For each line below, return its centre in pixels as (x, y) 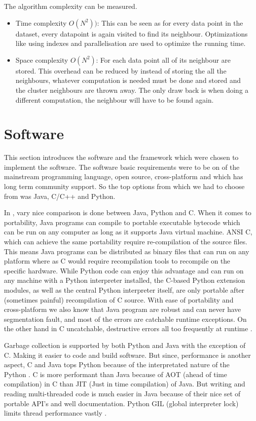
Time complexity (41, 22)
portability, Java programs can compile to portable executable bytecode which (122, 222)
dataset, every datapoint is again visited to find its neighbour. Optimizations (132, 33)
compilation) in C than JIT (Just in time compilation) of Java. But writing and (125, 384)
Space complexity (42, 59)
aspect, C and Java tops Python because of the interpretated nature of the (117, 364)
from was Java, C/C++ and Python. (60, 196)
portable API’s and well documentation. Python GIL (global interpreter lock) (121, 403)
